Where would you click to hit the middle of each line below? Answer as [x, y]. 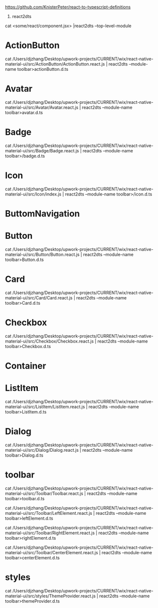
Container [26, 366]
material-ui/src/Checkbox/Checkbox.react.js [49, 341]
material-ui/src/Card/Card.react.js [39, 297]
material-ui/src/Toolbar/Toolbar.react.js [44, 493]
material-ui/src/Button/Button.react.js [42, 254]
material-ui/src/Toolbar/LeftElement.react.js [49, 513]
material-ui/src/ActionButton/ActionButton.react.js [55, 64]
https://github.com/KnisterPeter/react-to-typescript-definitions [68, 7]
